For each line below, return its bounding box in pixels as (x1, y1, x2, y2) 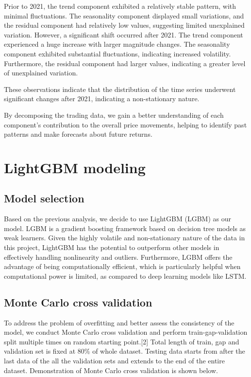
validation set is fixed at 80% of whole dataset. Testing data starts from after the (4, 346, 245, 356)
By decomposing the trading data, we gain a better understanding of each (4, 109, 224, 120)
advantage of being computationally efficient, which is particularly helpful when (4, 261, 241, 271)
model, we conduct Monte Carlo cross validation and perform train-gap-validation (4, 327, 248, 337)
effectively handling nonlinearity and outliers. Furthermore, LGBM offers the (4, 251, 233, 262)
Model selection (4, 191, 84, 206)
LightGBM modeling (4, 157, 146, 177)
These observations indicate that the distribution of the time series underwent (4, 84, 236, 94)
